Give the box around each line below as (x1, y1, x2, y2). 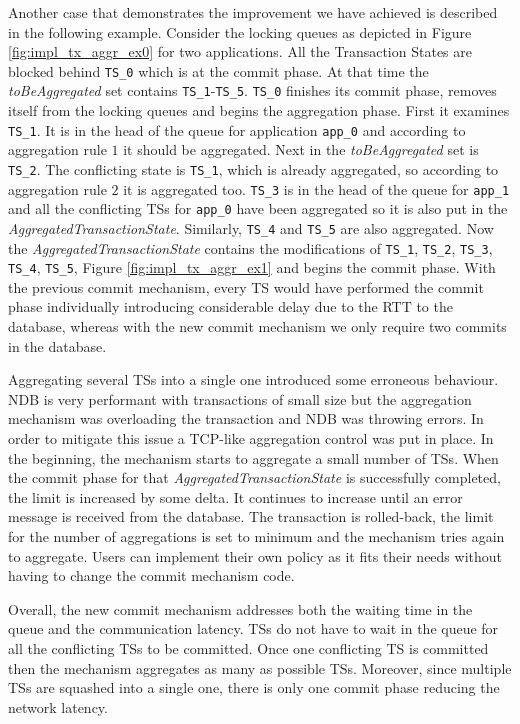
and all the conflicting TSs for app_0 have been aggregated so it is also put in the (8, 198, 508, 219)
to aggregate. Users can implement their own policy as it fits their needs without (8, 545, 503, 566)
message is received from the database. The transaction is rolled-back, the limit (8, 506, 494, 527)
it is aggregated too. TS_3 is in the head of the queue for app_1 (123, 178, 510, 199)
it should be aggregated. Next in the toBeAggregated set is (123, 139, 479, 160)
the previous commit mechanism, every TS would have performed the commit (8, 276, 484, 297)
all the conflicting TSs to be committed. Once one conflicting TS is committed (8, 637, 489, 658)
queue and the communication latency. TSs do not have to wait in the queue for (8, 618, 499, 639)
